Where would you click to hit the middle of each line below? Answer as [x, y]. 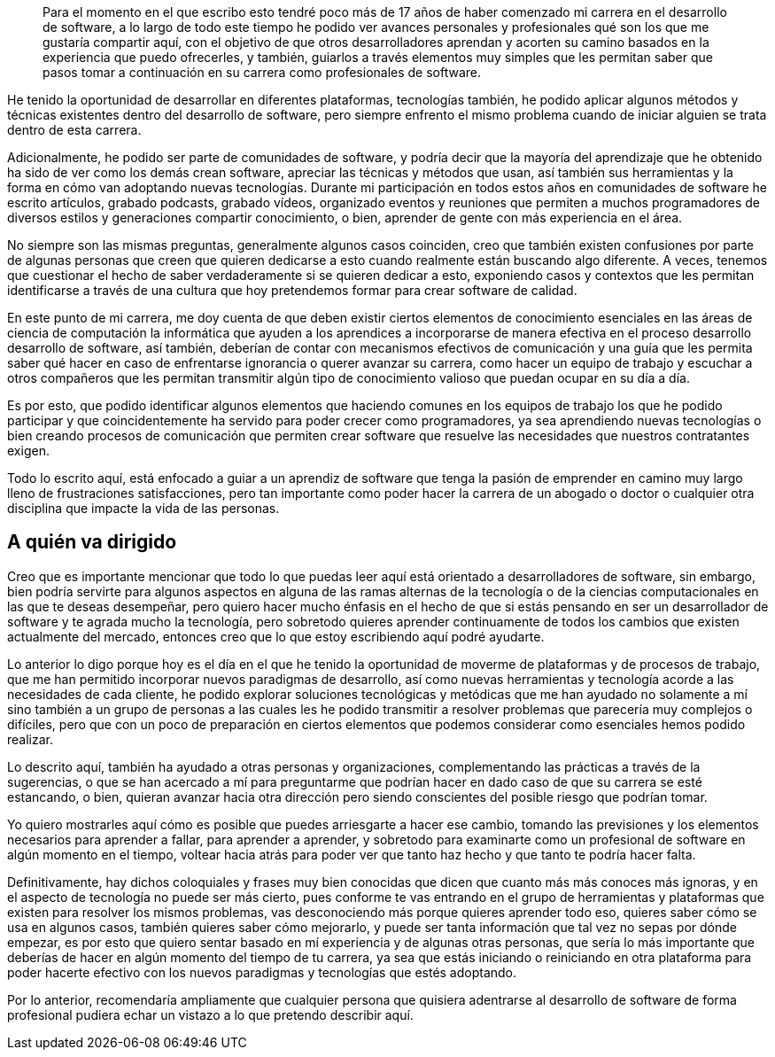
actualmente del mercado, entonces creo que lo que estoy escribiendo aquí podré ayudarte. [276, 636]
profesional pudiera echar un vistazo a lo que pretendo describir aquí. [210, 1014]
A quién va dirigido [92, 542]
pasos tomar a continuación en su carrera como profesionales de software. [262, 72]
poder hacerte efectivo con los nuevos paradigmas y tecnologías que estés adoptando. [262, 972]
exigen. [28, 451]
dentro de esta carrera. [74, 130]
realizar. [31, 739]
